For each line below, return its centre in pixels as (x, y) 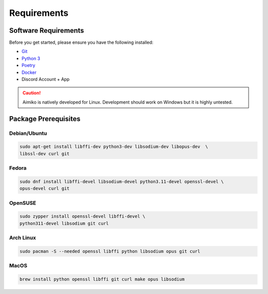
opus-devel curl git (44, 189)
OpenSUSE (23, 203)
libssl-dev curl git (44, 153)
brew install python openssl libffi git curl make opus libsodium (102, 279)
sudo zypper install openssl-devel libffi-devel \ (83, 216)
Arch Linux (23, 238)
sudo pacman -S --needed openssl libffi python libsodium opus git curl (110, 251)
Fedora (18, 168)
